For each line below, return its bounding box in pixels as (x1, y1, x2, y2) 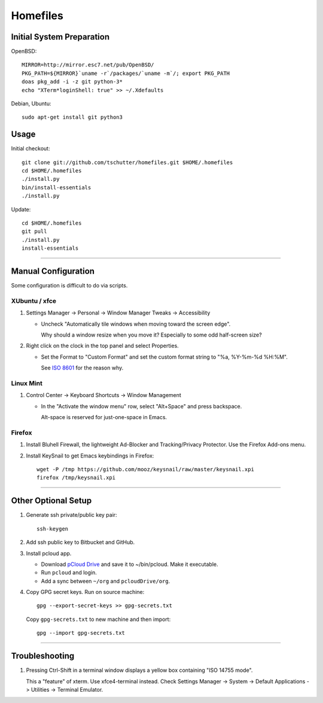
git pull (22, 228, 47, 235)
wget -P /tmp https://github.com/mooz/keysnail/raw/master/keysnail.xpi (36, 466, 254, 473)
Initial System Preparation (11, 32, 110, 42)
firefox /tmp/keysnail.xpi (36, 474, 116, 481)
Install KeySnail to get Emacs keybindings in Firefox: (26, 452, 154, 459)
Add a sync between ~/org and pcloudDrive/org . (41, 577, 170, 584)
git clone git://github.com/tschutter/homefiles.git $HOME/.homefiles (22, 159, 233, 166)
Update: (11, 205, 31, 213)
